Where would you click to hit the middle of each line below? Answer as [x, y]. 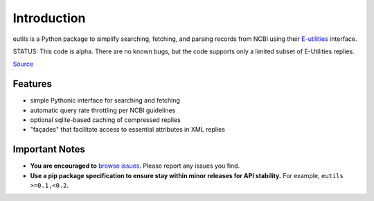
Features [32, 84]
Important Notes [49, 149]
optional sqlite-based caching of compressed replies [106, 120]
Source [23, 64]
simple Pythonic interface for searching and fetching [105, 101]
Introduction [49, 18]
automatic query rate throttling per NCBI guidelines [103, 110]
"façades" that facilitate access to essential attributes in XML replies [127, 130]
